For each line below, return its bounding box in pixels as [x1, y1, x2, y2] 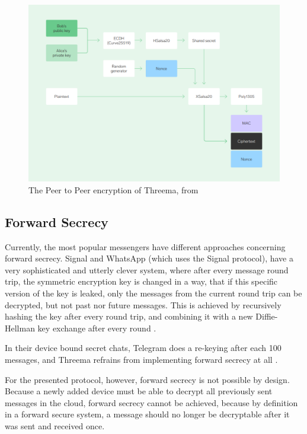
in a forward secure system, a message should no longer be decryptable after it [5, 408, 290, 420]
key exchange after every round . [37, 321, 156, 334]
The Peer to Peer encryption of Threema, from [28, 183, 199, 196]
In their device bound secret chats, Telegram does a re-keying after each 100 [5, 342, 282, 354]
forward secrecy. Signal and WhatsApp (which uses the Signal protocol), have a [5, 252, 293, 264]
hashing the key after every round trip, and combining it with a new [5, 310, 253, 323]
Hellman [5, 321, 35, 334]
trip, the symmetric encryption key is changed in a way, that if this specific [5, 275, 278, 288]
